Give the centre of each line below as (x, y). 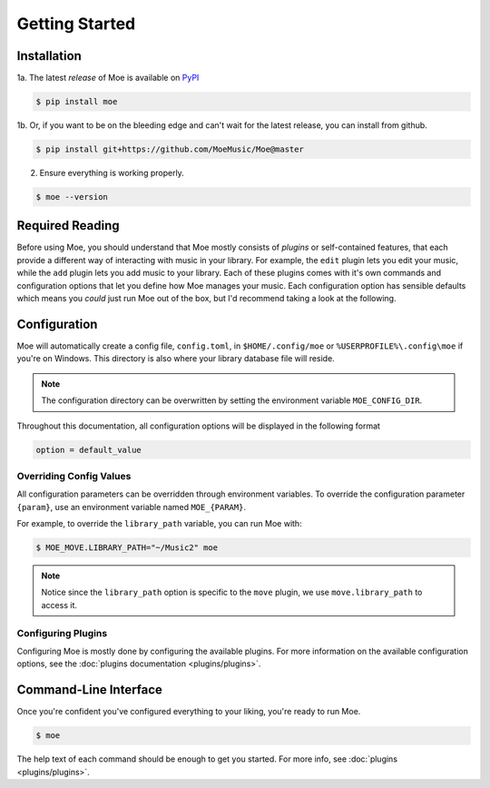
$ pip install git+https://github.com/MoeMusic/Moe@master (170, 149)
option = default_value (89, 450)
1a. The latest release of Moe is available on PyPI (108, 78)
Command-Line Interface (90, 690)
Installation (49, 56)
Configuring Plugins (62, 633)
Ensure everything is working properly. (112, 173)
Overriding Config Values (74, 476)
